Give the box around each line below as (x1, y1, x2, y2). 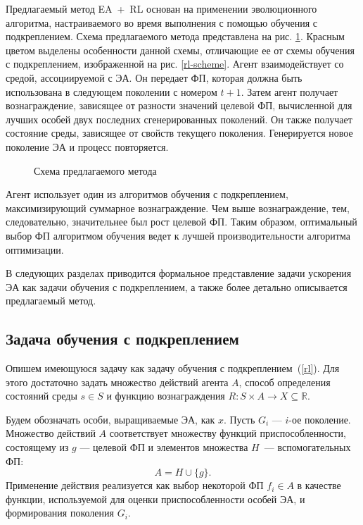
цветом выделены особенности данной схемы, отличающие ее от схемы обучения (6, 42, 355, 57)
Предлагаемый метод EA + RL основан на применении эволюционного (6, 1, 317, 16)
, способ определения (238, 374, 331, 389)
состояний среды (6, 388, 77, 403)
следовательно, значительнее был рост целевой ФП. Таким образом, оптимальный (6, 214, 357, 229)
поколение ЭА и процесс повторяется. (6, 139, 169, 154)
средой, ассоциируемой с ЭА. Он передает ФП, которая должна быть (6, 70, 302, 85)
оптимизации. (6, 242, 64, 257)
